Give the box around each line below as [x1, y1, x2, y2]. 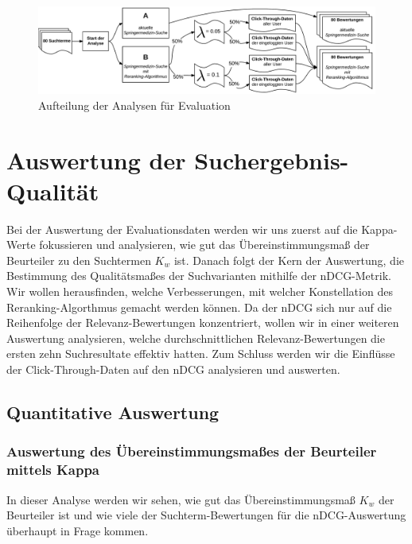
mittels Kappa [6, 460, 99, 480]
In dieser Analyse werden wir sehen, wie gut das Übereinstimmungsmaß [6, 491, 356, 507]
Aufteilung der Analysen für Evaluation [38, 96, 231, 113]
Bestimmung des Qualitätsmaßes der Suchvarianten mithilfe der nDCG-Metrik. [6, 267, 391, 284]
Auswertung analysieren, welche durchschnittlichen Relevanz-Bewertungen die [6, 329, 385, 346]
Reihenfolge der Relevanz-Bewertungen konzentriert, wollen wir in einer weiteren [6, 314, 399, 331]
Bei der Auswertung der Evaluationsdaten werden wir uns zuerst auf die [6, 220, 358, 237]
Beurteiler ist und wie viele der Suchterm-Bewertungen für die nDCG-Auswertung [6, 507, 406, 523]
